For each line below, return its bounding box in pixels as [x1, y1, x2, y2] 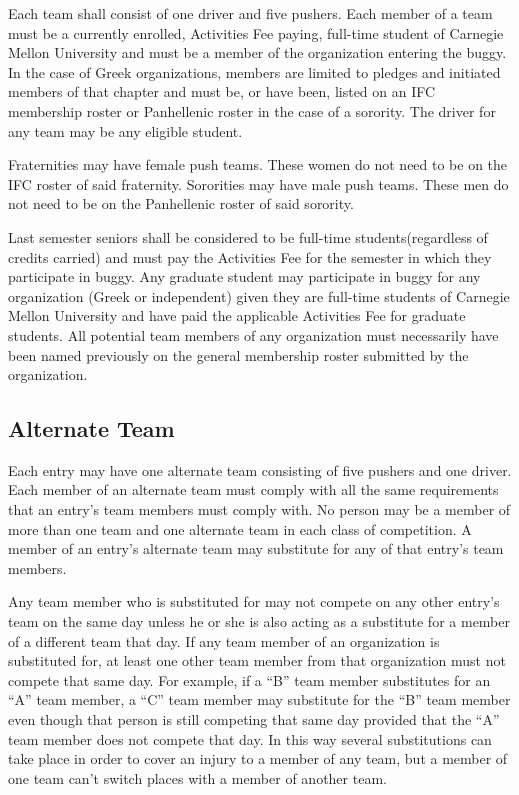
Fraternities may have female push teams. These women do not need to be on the [8, 154, 508, 175]
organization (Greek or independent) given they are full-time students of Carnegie [8, 285, 510, 306]
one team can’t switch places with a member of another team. [8, 767, 387, 788]
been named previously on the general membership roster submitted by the [8, 344, 469, 365]
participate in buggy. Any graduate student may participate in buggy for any [8, 266, 481, 287]
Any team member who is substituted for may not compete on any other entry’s [8, 591, 500, 612]
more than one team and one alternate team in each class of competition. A [8, 518, 472, 539]
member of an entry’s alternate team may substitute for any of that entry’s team [8, 538, 504, 559]
